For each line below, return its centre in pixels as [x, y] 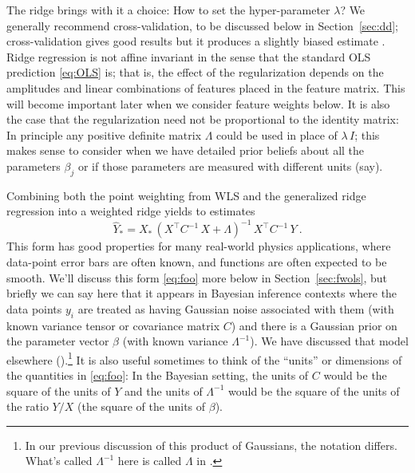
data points [34, 308]
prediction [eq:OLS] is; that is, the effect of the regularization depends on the [195, 72]
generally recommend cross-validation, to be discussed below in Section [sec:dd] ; [202, 25]
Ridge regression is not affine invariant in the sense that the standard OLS [189, 56]
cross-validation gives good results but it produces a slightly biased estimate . [196, 41]
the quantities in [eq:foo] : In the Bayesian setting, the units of [158, 375]
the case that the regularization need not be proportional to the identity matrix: [203, 119]
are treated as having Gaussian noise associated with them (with [236, 308]
